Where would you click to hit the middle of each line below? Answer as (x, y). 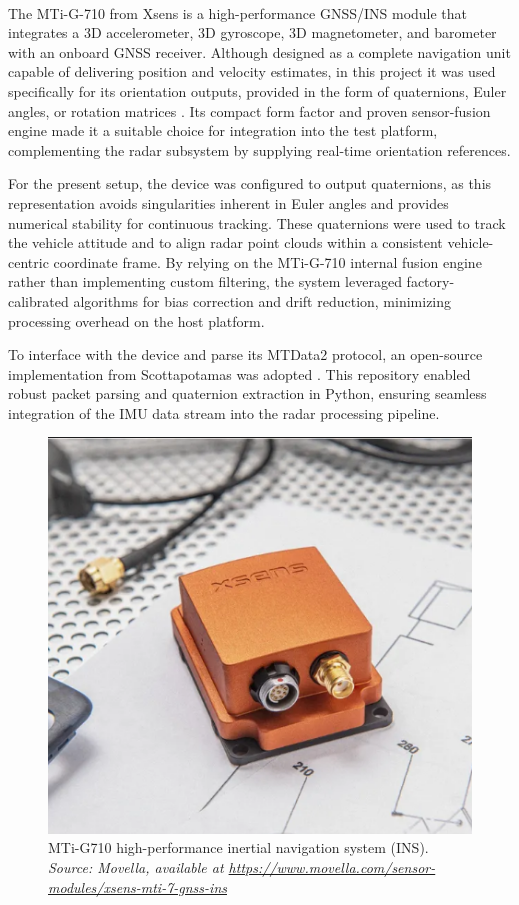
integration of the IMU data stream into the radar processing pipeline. (224, 412)
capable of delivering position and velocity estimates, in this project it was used (252, 71)
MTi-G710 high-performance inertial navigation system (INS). (238, 847)
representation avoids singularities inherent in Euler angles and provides (228, 202)
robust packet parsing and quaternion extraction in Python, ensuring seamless (247, 393)
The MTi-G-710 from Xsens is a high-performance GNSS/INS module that (238, 12)
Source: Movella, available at (136, 867)
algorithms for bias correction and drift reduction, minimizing (262, 300)
